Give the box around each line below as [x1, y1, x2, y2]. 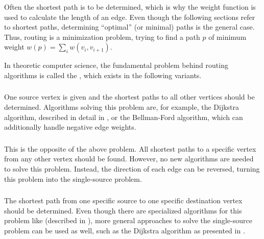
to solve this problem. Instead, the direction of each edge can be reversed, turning [4, 163, 260, 174]
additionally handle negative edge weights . [4, 122, 136, 132]
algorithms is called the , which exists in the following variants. [4, 69, 202, 80]
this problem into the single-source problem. [4, 173, 142, 184]
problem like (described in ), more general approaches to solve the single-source [4, 215, 252, 226]
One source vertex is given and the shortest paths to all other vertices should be [4, 91, 255, 102]
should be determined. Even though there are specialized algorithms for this [4, 205, 242, 216]
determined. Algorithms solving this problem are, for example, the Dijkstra [4, 102, 239, 112]
